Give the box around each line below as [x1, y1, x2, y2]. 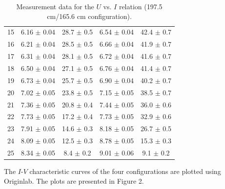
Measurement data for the [16, 1, 94, 11]
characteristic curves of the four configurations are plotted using [29, 166, 221, 176]
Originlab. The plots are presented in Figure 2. [4, 175, 144, 186]
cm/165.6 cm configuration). [47, 11, 132, 21]
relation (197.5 [119, 1, 163, 11]
